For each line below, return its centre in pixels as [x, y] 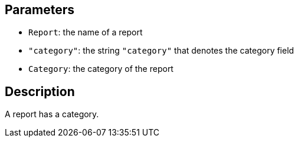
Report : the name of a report [86, 32]
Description [40, 91]
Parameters [40, 10]
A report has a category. [52, 114]
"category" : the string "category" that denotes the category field [161, 51]
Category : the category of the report [101, 69]
